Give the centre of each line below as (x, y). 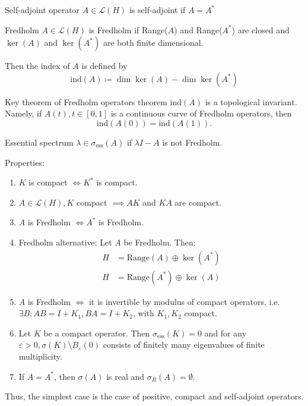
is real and (126, 376)
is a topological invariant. (251, 101)
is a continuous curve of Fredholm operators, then (201, 113)
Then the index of (37, 66)
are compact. (198, 202)
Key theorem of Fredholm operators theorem (86, 101)
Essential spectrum (39, 142)
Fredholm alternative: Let (65, 242)
